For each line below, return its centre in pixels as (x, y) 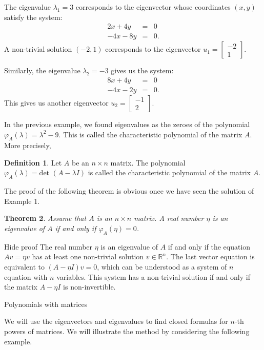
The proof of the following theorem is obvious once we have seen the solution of (129, 191)
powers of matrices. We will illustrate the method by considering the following (127, 331)
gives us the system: (142, 70)
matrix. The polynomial (148, 162)
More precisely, (28, 145)
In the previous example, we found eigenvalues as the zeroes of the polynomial (127, 124)
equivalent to (24, 267)
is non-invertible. (89, 287)
